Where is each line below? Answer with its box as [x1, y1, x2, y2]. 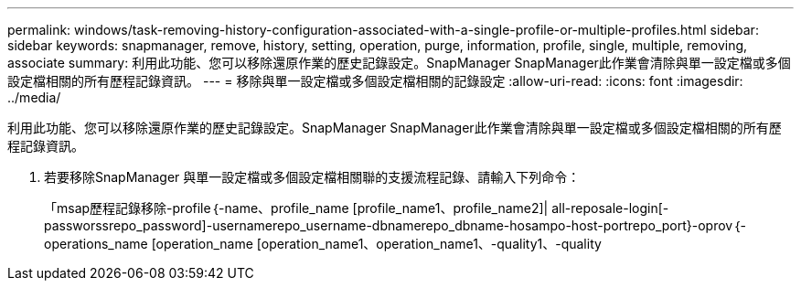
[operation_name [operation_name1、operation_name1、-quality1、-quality [151, 236, 602, 251]
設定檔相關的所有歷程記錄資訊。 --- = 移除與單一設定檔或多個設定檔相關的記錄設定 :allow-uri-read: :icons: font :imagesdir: [7, 73, 743, 89]
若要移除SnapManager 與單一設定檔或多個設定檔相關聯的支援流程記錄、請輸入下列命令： [44, 169, 581, 185]
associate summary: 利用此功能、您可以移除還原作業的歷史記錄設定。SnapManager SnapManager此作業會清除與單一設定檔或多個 [7, 55, 791, 70]
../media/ [7, 90, 61, 105]
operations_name [44, 236, 148, 251]
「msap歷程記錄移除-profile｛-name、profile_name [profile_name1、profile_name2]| [44, 200, 549, 216]
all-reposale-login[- [551, 200, 669, 216]
